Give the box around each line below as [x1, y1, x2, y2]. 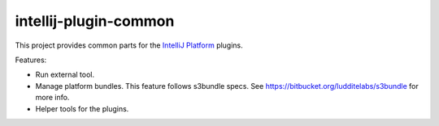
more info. [35, 93, 70, 103]
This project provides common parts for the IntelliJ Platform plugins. [15, 40, 243, 50]
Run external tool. [35, 69, 95, 80]
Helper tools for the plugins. [35, 103, 129, 113]
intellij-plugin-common [15, 12, 175, 30]
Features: [15, 55, 47, 65]
